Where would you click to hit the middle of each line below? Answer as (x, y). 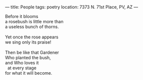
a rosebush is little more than (34, 22)
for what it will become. (29, 73)
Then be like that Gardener (32, 52)
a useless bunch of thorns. (32, 27)
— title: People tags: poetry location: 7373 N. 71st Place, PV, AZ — (71, 7)
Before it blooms (22, 16)
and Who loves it (22, 63)
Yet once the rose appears (32, 37)
